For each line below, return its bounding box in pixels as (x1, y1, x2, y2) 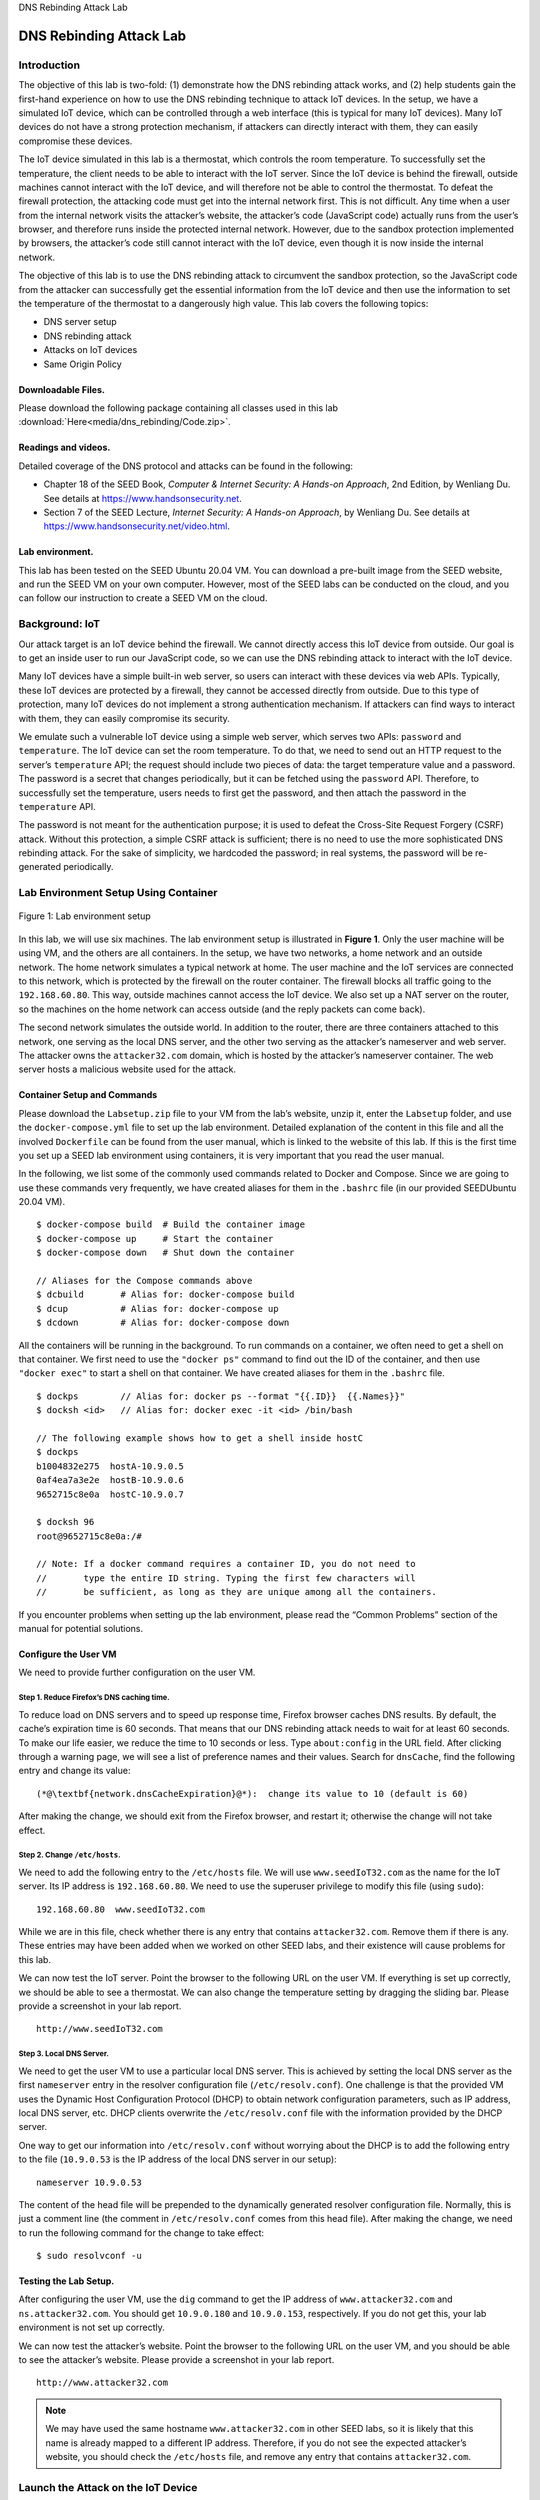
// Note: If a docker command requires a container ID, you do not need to (36, 1558, 416, 1570)
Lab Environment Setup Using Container (18, 886, 218, 900)
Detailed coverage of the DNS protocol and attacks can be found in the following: (18, 460, 354, 472)
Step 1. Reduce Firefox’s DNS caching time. (18, 1693, 170, 1703)
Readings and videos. (18, 441, 111, 454)
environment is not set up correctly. (18, 2321, 165, 2334)
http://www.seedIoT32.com (36, 2023, 164, 2035)
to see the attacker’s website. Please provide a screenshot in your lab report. (18, 2354, 335, 2366)
